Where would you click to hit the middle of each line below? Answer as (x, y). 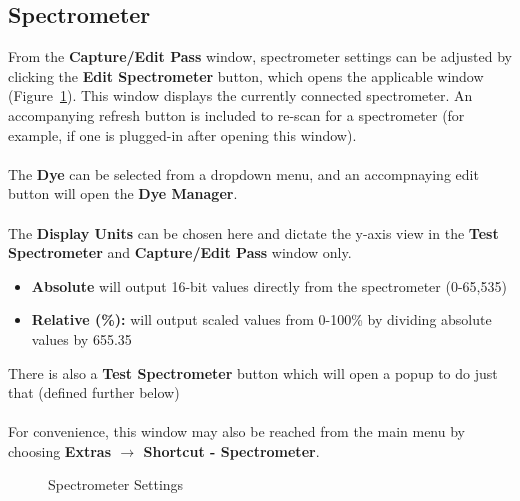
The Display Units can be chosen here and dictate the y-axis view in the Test (253, 232)
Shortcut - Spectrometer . (231, 450)
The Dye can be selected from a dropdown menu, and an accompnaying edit (243, 173)
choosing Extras (60, 450)
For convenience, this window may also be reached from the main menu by (236, 431)
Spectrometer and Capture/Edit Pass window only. (180, 252)
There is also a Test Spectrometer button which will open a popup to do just (253, 372)
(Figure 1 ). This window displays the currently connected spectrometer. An (240, 95)
